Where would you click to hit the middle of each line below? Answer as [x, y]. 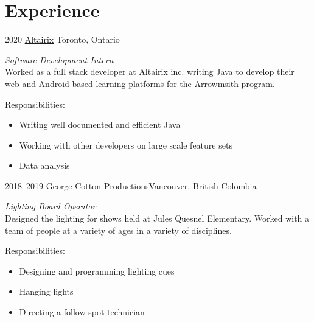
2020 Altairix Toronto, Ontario [62, 39]
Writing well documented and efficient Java [100, 124]
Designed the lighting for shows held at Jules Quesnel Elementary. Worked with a [157, 218]
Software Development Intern [59, 59]
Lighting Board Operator [51, 206]
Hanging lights [46, 291]
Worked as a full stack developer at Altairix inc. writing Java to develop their [150, 72]
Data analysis [44, 165]
